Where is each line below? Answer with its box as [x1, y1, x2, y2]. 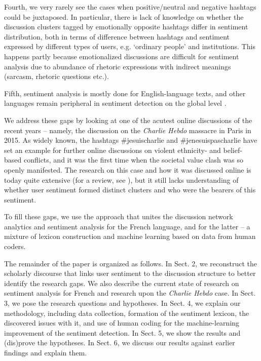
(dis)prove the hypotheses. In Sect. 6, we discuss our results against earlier [4, 337, 235, 348]
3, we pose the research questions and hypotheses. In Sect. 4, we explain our [4, 298, 241, 308]
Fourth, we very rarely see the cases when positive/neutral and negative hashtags [4, 2, 256, 12]
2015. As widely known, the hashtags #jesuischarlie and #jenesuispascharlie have [4, 135, 257, 145]
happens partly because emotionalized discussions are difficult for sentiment [4, 51, 239, 61]
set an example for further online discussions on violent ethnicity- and [4, 144, 221, 155]
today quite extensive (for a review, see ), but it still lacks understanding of [4, 174, 239, 185]
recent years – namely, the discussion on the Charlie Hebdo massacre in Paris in [4, 125, 251, 135]
